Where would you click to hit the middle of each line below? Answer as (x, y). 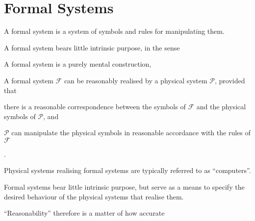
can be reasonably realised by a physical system (136, 80)
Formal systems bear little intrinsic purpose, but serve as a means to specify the (124, 187)
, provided (230, 80)
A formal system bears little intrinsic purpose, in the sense (92, 47)
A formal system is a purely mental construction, (78, 64)
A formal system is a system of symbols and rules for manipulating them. (114, 31)
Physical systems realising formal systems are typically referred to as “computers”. (127, 170)
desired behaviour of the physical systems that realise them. (94, 196)
